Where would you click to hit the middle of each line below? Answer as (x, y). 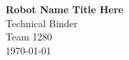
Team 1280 (29, 37)
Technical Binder (42, 23)
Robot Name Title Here (64, 9)
